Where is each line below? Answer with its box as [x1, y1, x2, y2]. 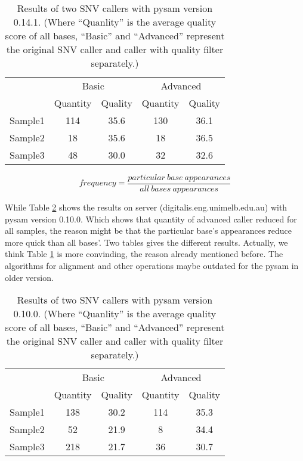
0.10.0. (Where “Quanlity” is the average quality [13, 307, 217, 321]
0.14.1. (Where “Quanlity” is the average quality [13, 15, 217, 29]
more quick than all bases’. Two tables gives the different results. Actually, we [5, 236, 288, 248]
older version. [5, 271, 54, 283]
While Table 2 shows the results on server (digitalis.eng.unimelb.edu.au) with [5, 201, 287, 214]
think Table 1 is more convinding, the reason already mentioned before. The [5, 247, 283, 260]
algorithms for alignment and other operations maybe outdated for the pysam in [5, 259, 299, 272]
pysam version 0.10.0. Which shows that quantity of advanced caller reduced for [5, 212, 297, 225]
